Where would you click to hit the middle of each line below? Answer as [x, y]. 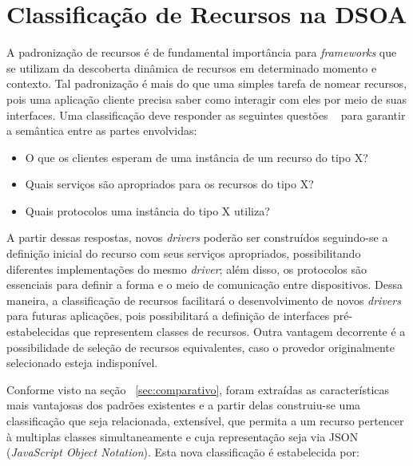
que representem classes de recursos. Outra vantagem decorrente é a [239, 332]
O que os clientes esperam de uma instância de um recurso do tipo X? [197, 157]
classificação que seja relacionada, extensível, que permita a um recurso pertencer [205, 421]
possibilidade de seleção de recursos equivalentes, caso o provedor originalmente [201, 347]
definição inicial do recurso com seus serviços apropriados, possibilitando [184, 253]
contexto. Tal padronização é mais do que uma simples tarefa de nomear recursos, [207, 83]
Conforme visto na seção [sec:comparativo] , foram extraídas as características [198, 389]
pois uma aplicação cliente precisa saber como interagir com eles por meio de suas [207, 99]
